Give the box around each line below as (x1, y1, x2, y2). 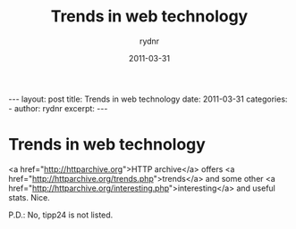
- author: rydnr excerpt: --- (8, 102, 108, 113)
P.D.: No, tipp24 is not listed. (8, 209, 114, 220)
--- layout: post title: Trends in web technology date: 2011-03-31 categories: (8, 94, 288, 104)
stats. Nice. (8, 192, 50, 202)
